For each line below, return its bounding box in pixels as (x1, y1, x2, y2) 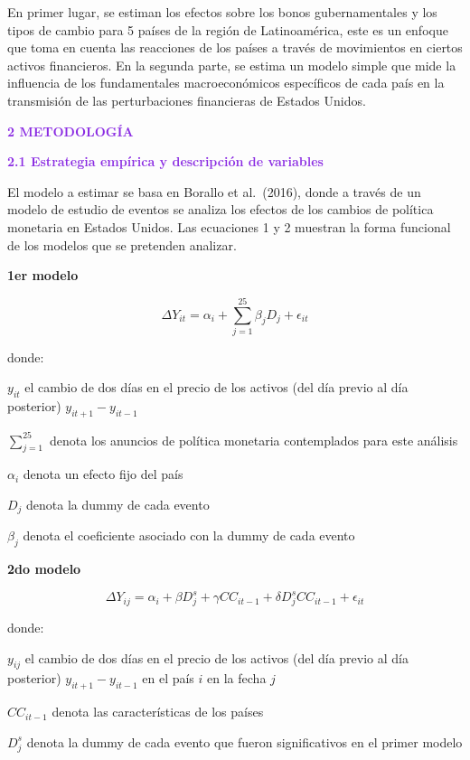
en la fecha (207, 669, 267, 688)
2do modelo (7, 559, 81, 578)
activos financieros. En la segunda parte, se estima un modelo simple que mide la (7, 55, 456, 74)
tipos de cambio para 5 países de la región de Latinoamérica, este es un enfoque (7, 20, 448, 39)
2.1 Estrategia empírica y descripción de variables (7, 152, 324, 171)
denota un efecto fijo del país (23, 464, 183, 483)
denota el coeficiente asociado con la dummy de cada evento (23, 526, 355, 545)
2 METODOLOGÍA (7, 121, 134, 140)
